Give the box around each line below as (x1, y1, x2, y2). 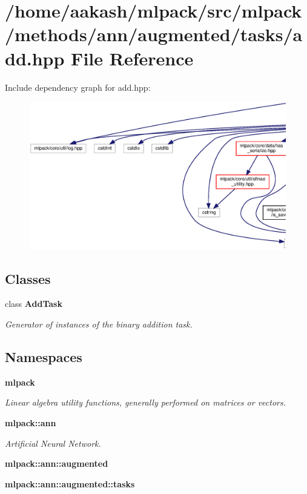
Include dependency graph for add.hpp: (5, 81, 151, 93)
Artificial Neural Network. (5, 436, 101, 449)
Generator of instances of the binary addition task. (5, 317, 193, 330)
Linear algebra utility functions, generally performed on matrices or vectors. (5, 396, 286, 409)
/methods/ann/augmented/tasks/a (5, 22, 303, 47)
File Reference (71, 45, 194, 70)
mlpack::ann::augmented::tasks (5, 477, 135, 490)
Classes (5, 269, 51, 288)
